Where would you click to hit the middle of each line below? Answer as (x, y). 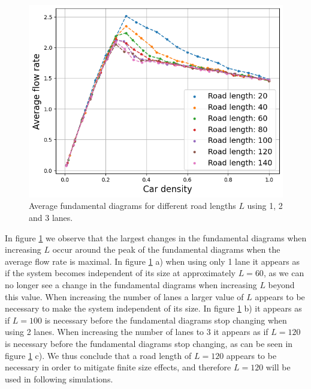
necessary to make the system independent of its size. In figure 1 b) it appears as (153, 308)
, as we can (284, 273)
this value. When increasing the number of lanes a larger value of (124, 296)
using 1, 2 (265, 206)
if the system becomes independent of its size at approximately (120, 273)
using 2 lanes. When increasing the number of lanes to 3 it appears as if (137, 332)
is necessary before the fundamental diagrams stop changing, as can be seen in (149, 344)
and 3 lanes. (51, 218)
